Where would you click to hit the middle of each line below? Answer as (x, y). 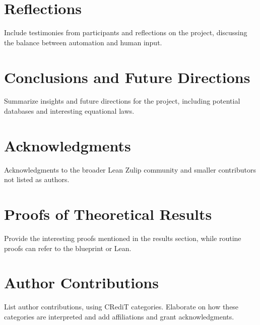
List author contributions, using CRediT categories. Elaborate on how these (121, 307)
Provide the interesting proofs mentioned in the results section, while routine (123, 238)
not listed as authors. (37, 179)
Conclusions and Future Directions (127, 77)
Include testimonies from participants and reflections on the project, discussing (126, 32)
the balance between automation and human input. (83, 42)
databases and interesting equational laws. (69, 111)
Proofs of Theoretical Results (108, 214)
